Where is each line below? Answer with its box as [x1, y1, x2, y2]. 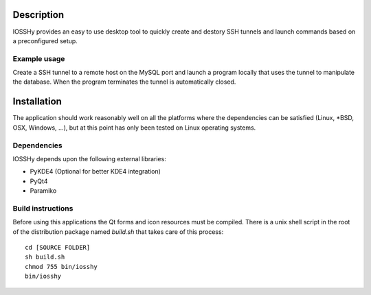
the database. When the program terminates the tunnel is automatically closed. [12, 78, 236, 86]
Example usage [12, 54, 65, 63]
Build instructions [12, 203, 74, 213]
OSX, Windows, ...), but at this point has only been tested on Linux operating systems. [12, 123, 256, 132]
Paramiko [30, 187, 57, 195]
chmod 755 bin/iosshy [25, 263, 98, 270]
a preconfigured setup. [12, 36, 78, 45]
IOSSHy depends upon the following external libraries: [12, 154, 166, 163]
